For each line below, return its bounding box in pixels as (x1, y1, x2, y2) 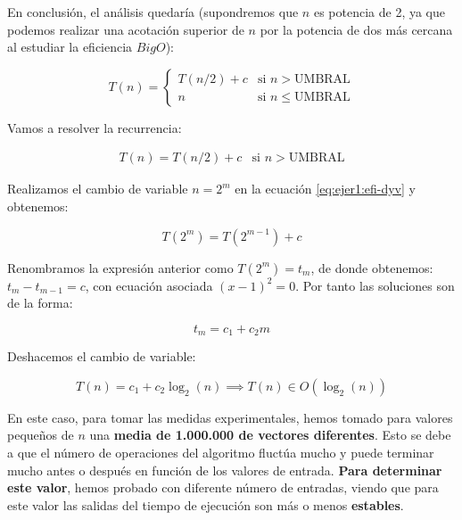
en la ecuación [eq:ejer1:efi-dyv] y (235, 179, 416, 198)
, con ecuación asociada (85, 276, 213, 294)
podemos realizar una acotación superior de (7, 20, 244, 38)
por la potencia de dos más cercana (260, 20, 453, 38)
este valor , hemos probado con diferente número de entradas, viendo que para (7, 478, 439, 497)
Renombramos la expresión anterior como (7, 258, 234, 277)
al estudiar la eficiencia (7, 37, 133, 56)
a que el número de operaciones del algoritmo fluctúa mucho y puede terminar (7, 443, 434, 462)
